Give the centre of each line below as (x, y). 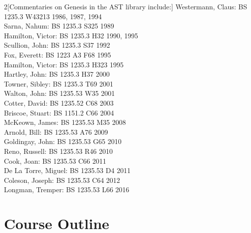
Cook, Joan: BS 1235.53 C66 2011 (55, 160)
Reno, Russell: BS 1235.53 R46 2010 (59, 151)
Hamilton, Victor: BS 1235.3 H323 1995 (64, 64)
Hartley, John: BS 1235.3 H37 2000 (57, 74)
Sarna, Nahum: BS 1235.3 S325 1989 (59, 26)
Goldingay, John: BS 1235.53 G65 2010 (63, 141)
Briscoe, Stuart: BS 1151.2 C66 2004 (59, 112)
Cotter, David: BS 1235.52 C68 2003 (59, 102)
